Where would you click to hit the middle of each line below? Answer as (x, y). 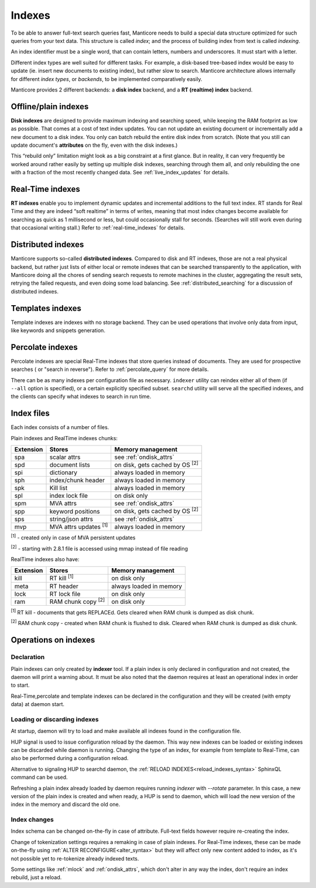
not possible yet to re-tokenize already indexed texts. (75, 858)
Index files (30, 413)
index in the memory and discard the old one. (66, 805)
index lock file (68, 496)
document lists (70, 465)
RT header (64, 586)
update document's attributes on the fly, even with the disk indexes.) (94, 145)
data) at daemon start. (37, 704)
